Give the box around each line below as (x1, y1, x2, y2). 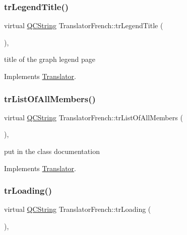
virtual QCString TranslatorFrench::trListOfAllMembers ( (4, 112, 183, 122)
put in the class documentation (4, 146, 100, 156)
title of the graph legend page (4, 54, 95, 64)
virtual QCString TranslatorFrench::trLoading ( (4, 204, 151, 214)
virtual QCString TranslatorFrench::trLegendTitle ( (4, 20, 163, 31)
